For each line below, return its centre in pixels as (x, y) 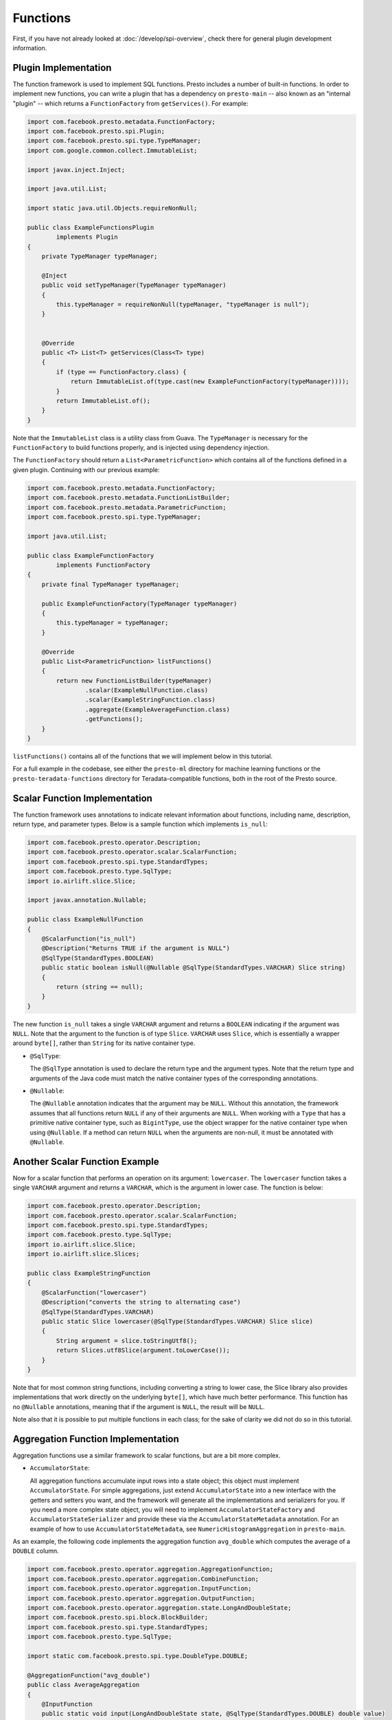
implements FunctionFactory (103, 565)
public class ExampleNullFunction (85, 920)
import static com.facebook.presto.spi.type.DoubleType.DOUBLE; (138, 1656)
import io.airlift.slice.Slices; (83, 1254)
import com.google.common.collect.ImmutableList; (112, 150)
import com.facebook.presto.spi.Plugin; (96, 131)
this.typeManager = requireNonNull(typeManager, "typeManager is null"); (183, 305)
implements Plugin (87, 237)
